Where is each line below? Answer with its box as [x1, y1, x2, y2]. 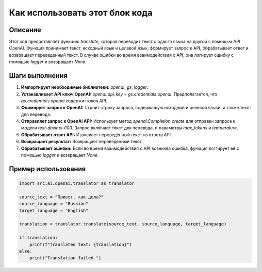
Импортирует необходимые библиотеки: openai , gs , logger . [21, 84, 148, 90]
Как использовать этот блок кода [9, 7, 153, 18]
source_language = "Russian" [19, 201, 89, 207]
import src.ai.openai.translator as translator [19, 181, 134, 186]
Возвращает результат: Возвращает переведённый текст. [21, 139, 143, 144]
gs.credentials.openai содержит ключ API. [21, 97, 108, 104]
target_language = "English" [19, 208, 89, 213]
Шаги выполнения [9, 72, 67, 80]
